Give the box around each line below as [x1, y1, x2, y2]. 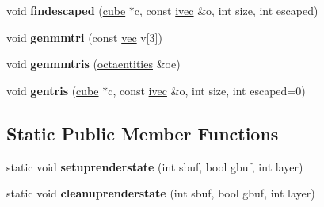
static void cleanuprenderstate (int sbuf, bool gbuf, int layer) [6, 185, 315, 201]
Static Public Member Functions [6, 121, 279, 145]
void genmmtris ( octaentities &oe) [6, 56, 181, 72]
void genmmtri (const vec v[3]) [6, 29, 162, 45]
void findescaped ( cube [6, 2, 126, 18]
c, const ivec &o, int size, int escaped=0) [108, 82, 306, 98]
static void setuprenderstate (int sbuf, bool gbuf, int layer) [6, 158, 303, 174]
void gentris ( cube [6, 82, 99, 98]
